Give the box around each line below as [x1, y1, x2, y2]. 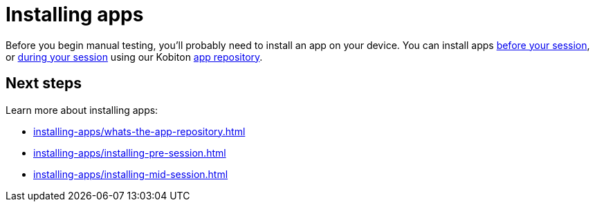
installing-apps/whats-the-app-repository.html [33, 125, 246, 137]
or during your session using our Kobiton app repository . [6, 50, 263, 63]
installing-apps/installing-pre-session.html [33, 146, 226, 159]
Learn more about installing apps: [6, 103, 158, 116]
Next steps [6, 75, 82, 92]
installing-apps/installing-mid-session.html [33, 168, 228, 180]
